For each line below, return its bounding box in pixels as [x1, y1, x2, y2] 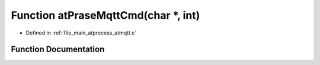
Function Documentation [11, 45, 105, 54]
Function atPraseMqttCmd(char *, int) [11, 9, 200, 22]
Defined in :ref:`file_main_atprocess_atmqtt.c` [25, 29, 137, 36]
